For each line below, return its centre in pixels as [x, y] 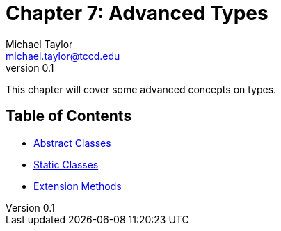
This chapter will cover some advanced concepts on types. [141, 89]
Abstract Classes [72, 143]
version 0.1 [30, 67]
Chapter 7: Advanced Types [137, 13]
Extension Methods [78, 186]
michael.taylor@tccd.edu [63, 56]
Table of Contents [69, 116]
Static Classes [66, 164]
